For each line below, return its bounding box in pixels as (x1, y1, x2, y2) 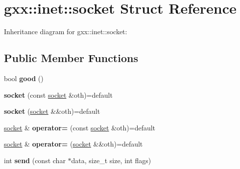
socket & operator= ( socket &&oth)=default (4, 139, 143, 149)
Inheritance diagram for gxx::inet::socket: (4, 26, 127, 37)
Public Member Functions (4, 50, 138, 65)
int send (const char (4, 155, 66, 165)
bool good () (4, 73, 44, 83)
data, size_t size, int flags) (71, 155, 151, 165)
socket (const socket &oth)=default (4, 89, 113, 100)
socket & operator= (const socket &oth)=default (4, 122, 156, 132)
